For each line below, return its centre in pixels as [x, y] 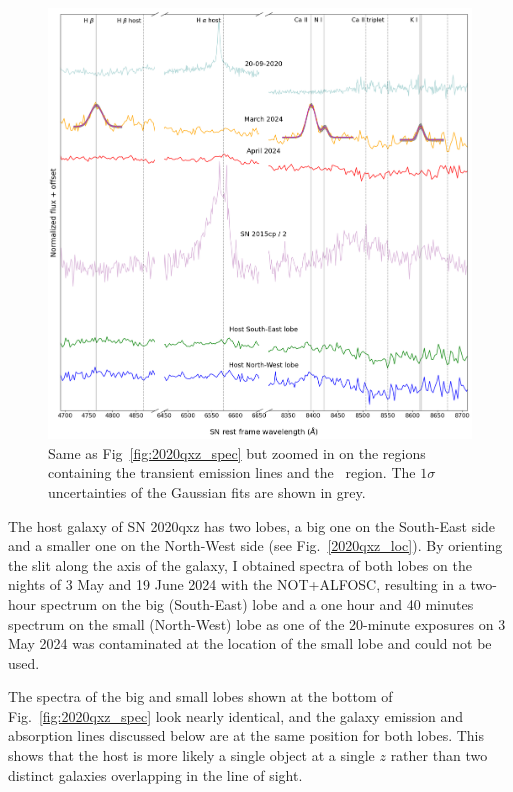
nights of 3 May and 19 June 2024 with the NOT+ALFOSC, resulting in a [237, 584]
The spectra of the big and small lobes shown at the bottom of [200, 696]
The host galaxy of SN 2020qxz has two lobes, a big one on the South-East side [252, 525]
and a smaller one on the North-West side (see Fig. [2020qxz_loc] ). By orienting [255, 545]
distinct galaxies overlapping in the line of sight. [155, 774]
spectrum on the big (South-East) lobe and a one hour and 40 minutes [257, 603]
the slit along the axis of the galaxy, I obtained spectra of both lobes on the [240, 564]
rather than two [439, 755]
